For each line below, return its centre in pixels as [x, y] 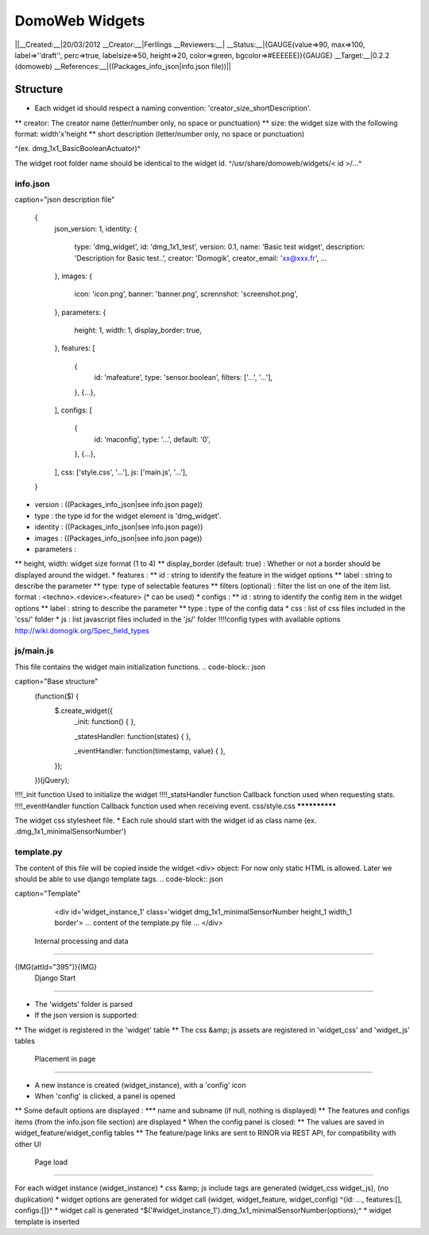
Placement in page [65, 1059]
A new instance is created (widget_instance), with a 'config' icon [140, 1085]
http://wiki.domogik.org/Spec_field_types [82, 630]
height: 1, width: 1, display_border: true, [138, 331]
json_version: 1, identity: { [96, 228]
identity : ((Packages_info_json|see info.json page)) [119, 527]
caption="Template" [48, 893]
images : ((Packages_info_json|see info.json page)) [118, 538]
